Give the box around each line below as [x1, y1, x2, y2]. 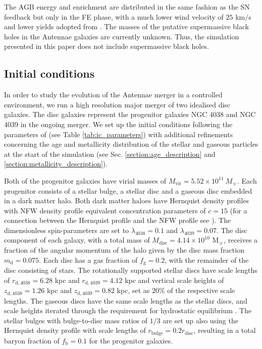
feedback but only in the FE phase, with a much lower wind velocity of [4, 11, 224, 22]
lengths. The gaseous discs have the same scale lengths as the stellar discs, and [4, 295, 247, 306]
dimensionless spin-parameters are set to [4, 224, 129, 235]
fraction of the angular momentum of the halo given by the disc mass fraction [4, 245, 244, 255]
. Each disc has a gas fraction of [39, 254, 138, 265]
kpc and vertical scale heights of [125, 274, 224, 285]
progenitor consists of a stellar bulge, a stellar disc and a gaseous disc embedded [4, 185, 252, 196]
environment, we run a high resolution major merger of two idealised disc [4, 99, 231, 109]
